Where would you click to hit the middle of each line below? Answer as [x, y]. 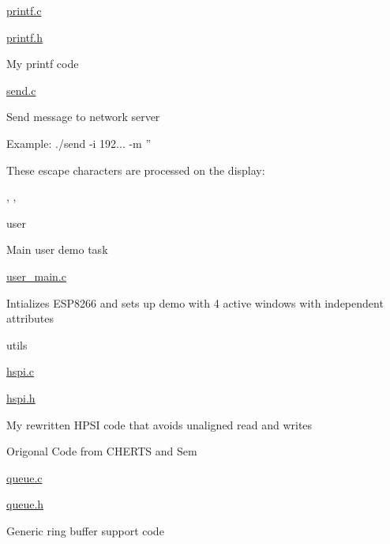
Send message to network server [83, 117]
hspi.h [21, 397]
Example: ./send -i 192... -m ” [79, 143]
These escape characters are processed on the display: [136, 170]
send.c [21, 90]
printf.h [24, 37]
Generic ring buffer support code [85, 530]
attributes [30, 318]
